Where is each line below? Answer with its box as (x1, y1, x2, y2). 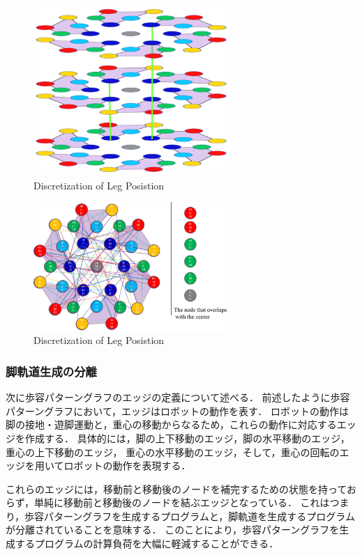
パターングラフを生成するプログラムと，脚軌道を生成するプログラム (44, 508, 355, 523)
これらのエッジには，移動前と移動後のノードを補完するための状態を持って (6, 481, 347, 496)
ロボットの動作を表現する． (63, 458, 191, 473)
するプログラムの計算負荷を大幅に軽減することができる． (15, 536, 279, 551)
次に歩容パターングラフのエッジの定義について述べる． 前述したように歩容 (6, 390, 350, 405)
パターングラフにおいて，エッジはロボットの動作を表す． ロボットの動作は (6, 403, 349, 418)
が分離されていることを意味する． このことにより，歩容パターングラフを (6, 522, 340, 537)
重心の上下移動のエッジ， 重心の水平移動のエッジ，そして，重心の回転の (6, 444, 340, 459)
